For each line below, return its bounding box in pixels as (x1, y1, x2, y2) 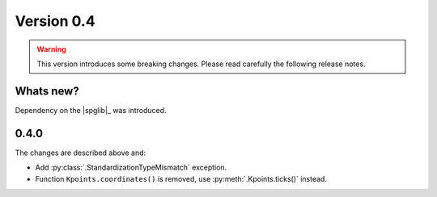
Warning (36, 44, 66, 54)
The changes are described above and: (15, 148, 146, 157)
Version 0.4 (15, 12, 96, 30)
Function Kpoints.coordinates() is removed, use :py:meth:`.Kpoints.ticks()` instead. (35, 174, 328, 183)
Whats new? (15, 84, 80, 98)
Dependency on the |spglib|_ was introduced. (15, 105, 167, 115)
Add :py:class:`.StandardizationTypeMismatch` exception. (35, 162, 227, 173)
